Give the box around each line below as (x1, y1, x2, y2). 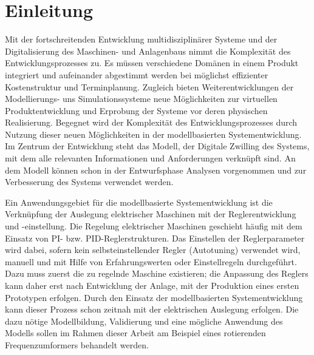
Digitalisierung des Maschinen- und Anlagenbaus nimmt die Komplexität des (5, 44, 291, 57)
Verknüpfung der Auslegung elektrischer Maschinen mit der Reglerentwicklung (5, 208, 296, 220)
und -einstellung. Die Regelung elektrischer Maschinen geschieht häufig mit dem (5, 220, 302, 232)
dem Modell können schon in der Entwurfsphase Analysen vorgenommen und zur (5, 163, 307, 176)
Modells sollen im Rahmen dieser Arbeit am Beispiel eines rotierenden (5, 326, 266, 339)
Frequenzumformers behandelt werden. (5, 338, 149, 351)
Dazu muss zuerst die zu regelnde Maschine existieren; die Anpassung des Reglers (5, 267, 309, 280)
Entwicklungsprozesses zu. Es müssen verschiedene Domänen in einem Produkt (5, 56, 299, 69)
